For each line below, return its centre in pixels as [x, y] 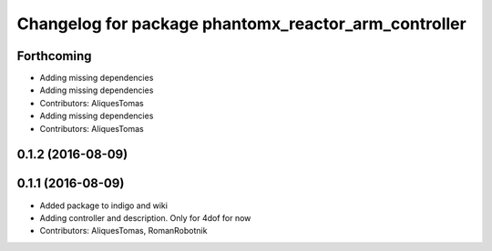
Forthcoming [54, 56]
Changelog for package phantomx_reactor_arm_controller [241, 24]
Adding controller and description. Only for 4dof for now [145, 217]
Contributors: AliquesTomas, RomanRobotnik [123, 231]
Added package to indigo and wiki [104, 206]
